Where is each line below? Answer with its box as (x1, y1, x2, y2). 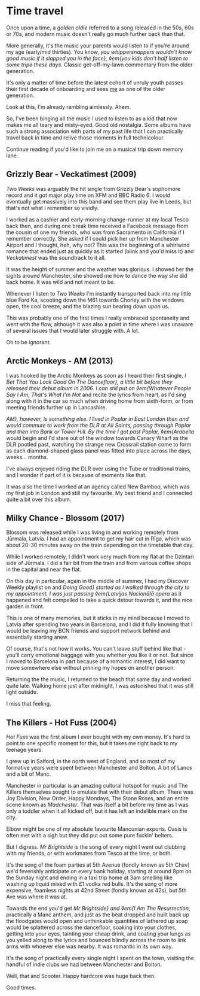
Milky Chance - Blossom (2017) (6, 513, 125, 523)
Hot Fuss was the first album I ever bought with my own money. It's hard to (6, 733, 190, 740)
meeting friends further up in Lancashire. (6, 403, 107, 411)
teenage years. (6, 746, 44, 754)
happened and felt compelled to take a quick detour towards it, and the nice (6, 597, 193, 604)
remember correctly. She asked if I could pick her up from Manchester (6, 235, 179, 242)
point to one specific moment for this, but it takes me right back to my (6, 740, 178, 747)
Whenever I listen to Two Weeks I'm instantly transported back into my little (6, 290, 192, 297)
